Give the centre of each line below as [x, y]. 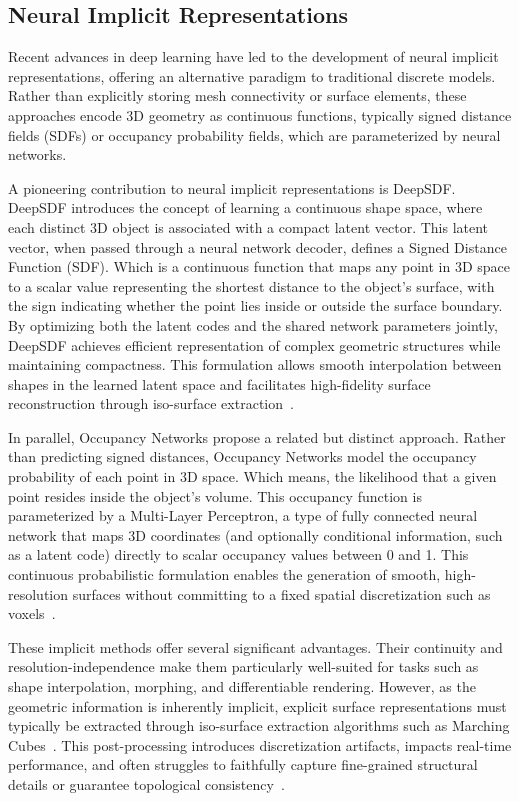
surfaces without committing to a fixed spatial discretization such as [281, 593]
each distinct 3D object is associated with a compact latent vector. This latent [248, 226]
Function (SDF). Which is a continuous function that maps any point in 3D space [259, 266]
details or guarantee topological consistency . [146, 783]
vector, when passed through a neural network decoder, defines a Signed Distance [257, 246]
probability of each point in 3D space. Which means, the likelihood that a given [252, 476]
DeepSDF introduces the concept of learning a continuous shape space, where [245, 207]
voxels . [32, 613]
